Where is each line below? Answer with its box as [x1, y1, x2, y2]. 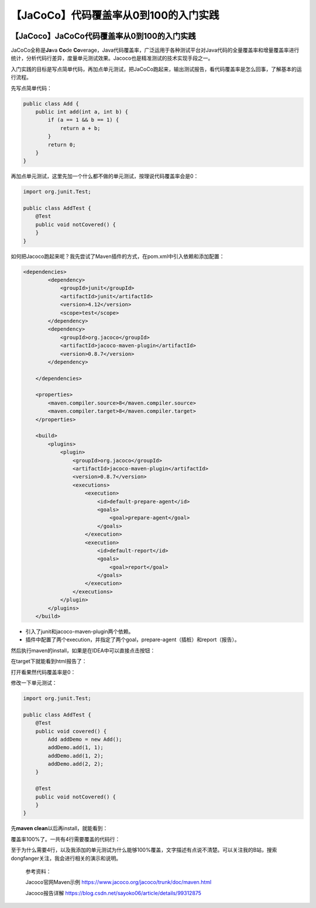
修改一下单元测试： [11, 679, 57, 686]
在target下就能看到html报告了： [11, 658, 87, 665]
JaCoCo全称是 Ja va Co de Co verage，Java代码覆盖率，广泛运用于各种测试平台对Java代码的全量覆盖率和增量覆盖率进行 [11, 47, 300, 54]
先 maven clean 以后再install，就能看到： [11, 825, 108, 832]
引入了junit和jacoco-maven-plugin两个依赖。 [25, 628, 134, 635]
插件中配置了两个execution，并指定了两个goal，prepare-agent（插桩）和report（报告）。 [25, 636, 240, 643]
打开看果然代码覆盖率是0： [11, 668, 76, 675]
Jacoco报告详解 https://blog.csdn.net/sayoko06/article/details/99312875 [25, 889, 202, 896]
